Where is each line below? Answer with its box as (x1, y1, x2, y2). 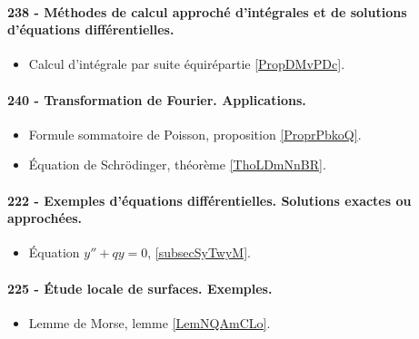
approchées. (7, 208, 83, 228)
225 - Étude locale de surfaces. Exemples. (7, 278, 273, 297)
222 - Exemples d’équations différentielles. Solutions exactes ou (7, 190, 412, 209)
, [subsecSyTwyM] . (147, 243, 251, 262)
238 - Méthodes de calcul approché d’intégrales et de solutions (7, 2, 407, 21)
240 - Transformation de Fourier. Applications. (7, 90, 306, 109)
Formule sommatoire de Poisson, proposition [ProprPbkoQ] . (28, 124, 362, 143)
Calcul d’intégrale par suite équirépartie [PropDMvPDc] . (28, 54, 345, 73)
